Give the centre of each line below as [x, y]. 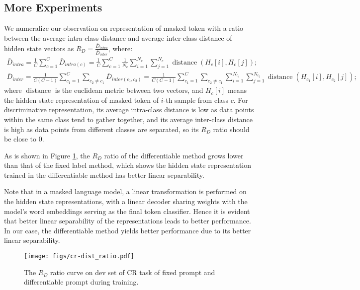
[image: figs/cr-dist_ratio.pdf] [79, 256]
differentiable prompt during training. [81, 282]
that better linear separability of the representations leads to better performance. [128, 221]
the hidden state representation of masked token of [82, 100]
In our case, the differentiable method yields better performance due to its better [128, 230]
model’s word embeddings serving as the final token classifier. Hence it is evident [127, 211]
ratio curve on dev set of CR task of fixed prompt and [133, 272]
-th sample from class [196, 100]
